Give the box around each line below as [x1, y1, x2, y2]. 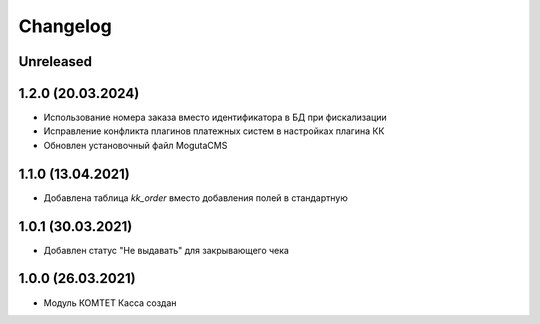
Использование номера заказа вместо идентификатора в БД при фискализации [43, 111, 387, 124]
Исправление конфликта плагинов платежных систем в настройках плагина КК [43, 125, 385, 137]
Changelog [18, 15, 112, 37]
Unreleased [18, 53, 93, 70]
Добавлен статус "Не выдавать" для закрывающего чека [43, 244, 290, 256]
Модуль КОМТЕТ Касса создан [43, 296, 177, 309]
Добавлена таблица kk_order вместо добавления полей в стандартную [43, 191, 349, 204]
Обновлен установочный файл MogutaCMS [43, 139, 228, 151]
